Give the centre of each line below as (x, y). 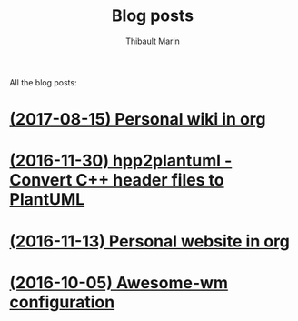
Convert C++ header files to (117, 181)
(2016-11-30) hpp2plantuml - (121, 161)
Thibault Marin (153, 41)
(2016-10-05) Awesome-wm (119, 282)
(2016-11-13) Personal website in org (150, 241)
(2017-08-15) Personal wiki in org (138, 120)
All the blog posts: (43, 82)
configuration (62, 302)
